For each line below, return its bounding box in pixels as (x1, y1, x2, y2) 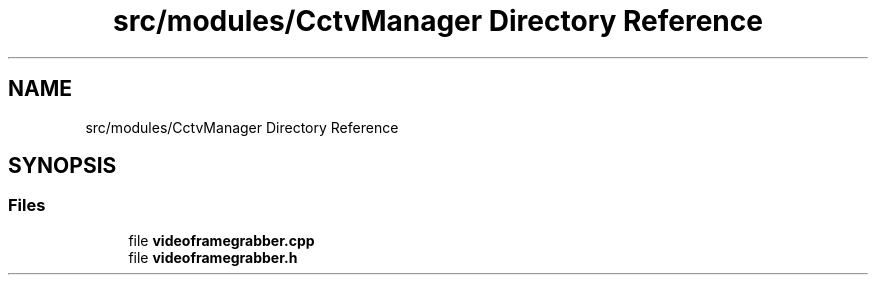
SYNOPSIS (8, 153, 117, 179)
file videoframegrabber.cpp (128, 231, 315, 249)
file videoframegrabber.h (128, 248, 298, 266)
